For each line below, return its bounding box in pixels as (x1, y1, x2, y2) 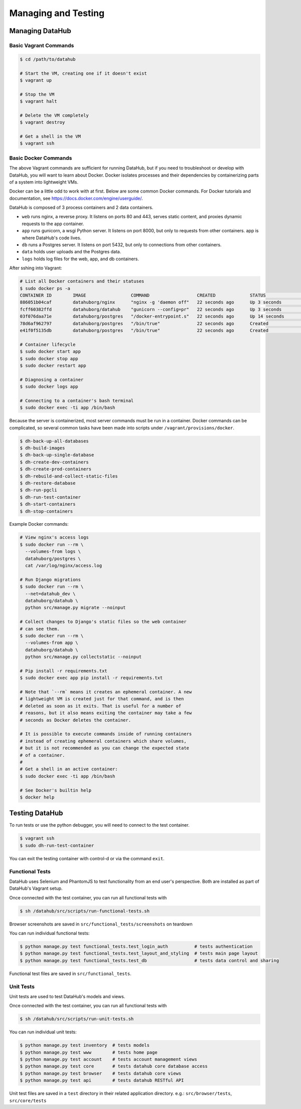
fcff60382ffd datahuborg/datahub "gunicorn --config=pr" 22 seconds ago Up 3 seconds (20, 306, 282, 312)
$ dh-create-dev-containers (20, 459, 89, 465)
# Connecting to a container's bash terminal (20, 398, 134, 403)
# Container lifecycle (20, 342, 76, 347)
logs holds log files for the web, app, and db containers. (22, 256, 139, 262)
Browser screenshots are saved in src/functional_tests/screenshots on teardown (9, 921, 193, 927)
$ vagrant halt (20, 98, 57, 104)
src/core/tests (9, 1097, 47, 1103)
